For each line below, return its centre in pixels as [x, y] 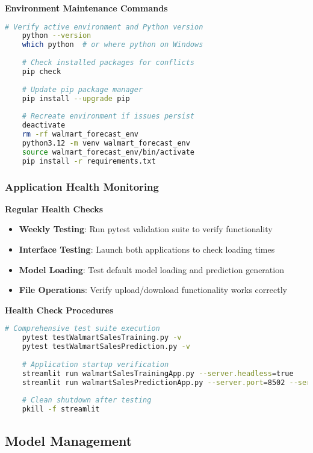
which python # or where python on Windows [113, 45]
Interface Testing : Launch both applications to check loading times [147, 249]
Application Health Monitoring [82, 186]
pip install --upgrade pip [76, 98]
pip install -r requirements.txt [89, 161]
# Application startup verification [95, 364]
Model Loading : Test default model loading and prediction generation [151, 269]
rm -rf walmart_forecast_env [80, 134]
